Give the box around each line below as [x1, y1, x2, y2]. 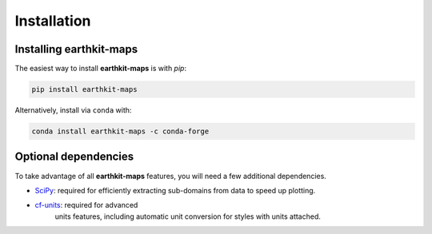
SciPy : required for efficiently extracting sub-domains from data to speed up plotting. [34, 185, 316, 195]
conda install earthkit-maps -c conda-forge [31, 127, 210, 136]
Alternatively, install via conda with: [14, 105, 132, 115]
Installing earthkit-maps [14, 42, 138, 56]
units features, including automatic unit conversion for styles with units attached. [54, 212, 322, 221]
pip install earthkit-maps [31, 85, 138, 94]
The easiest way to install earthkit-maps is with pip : [14, 64, 187, 73]
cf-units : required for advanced [34, 200, 138, 210]
